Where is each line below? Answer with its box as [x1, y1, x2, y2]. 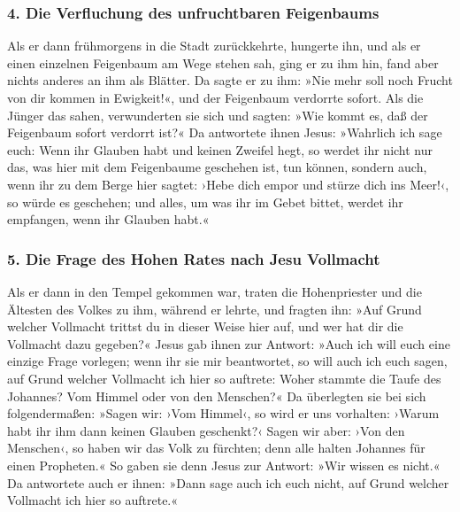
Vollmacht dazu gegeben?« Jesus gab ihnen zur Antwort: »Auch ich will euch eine [7, 334, 450, 353]
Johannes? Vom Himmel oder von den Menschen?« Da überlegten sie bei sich [7, 386, 426, 405]
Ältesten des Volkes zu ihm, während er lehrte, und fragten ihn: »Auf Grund [7, 299, 422, 318]
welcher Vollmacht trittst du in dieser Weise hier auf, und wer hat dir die [7, 317, 403, 336]
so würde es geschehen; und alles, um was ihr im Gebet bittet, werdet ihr [7, 192, 403, 211]
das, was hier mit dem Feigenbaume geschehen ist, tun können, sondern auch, [7, 158, 427, 176]
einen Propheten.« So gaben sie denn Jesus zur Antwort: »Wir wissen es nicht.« [7, 455, 441, 474]
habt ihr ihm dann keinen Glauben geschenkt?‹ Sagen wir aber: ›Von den [7, 421, 405, 439]
